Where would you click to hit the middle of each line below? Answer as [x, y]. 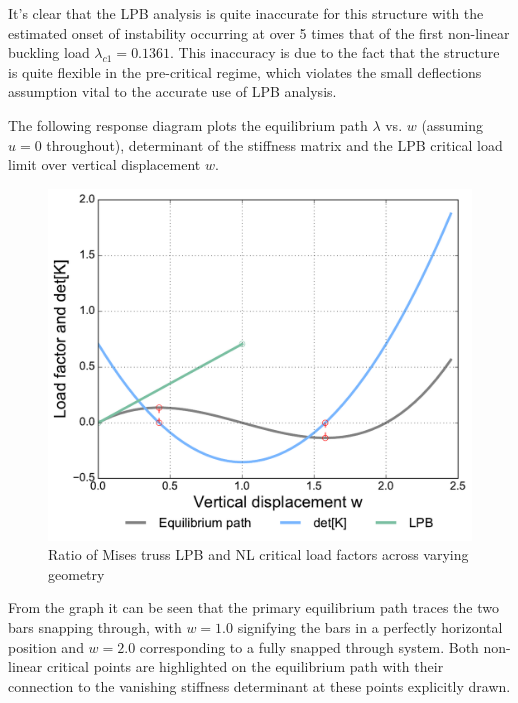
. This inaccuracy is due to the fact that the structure [335, 52]
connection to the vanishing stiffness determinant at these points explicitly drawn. [259, 685]
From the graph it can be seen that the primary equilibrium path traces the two [253, 607]
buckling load [49, 52]
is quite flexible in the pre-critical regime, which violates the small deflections [245, 71]
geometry [76, 573]
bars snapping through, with [95, 627]
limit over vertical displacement [104, 164]
